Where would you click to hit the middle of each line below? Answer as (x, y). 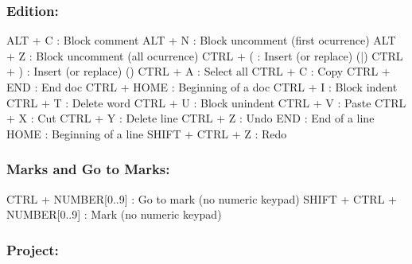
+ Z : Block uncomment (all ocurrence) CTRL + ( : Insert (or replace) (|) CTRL (205, 55)
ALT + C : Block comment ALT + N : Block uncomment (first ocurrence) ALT (201, 40)
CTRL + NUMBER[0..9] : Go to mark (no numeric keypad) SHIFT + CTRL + (202, 198)
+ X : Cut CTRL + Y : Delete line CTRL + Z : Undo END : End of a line (190, 118)
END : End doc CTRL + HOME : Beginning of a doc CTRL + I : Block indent (202, 87)
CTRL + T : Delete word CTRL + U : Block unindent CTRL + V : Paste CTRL (206, 102)
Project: (33, 249)
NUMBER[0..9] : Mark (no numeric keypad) (114, 214)
